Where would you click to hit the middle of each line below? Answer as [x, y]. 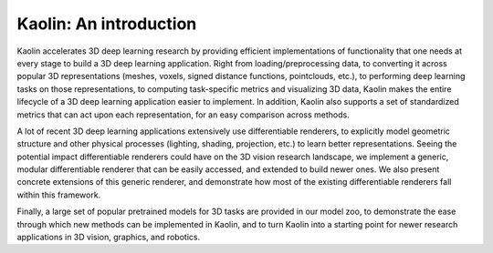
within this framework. [59, 195]
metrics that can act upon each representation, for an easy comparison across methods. [184, 115]
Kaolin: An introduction [107, 24]
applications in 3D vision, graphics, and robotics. [109, 238]
